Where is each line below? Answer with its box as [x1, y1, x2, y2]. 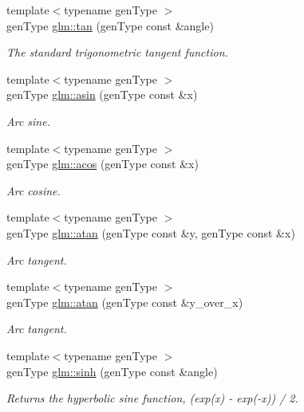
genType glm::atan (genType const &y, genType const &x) [6, 224, 295, 241]
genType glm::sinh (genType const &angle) [6, 363, 218, 379]
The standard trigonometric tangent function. [6, 44, 228, 61]
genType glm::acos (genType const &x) [6, 155, 199, 172]
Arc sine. [6, 112, 50, 129]
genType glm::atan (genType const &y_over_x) [6, 293, 243, 310]
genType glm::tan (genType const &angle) [6, 17, 214, 33]
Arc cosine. [6, 182, 61, 198]
